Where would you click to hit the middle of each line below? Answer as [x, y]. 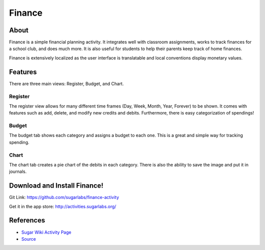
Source [29, 239]
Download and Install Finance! [56, 186]
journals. [18, 171]
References [27, 220]
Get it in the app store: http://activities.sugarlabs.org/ [63, 206]
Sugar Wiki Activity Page [46, 232]
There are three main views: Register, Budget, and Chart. [66, 83]
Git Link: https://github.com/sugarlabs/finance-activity [64, 197]
